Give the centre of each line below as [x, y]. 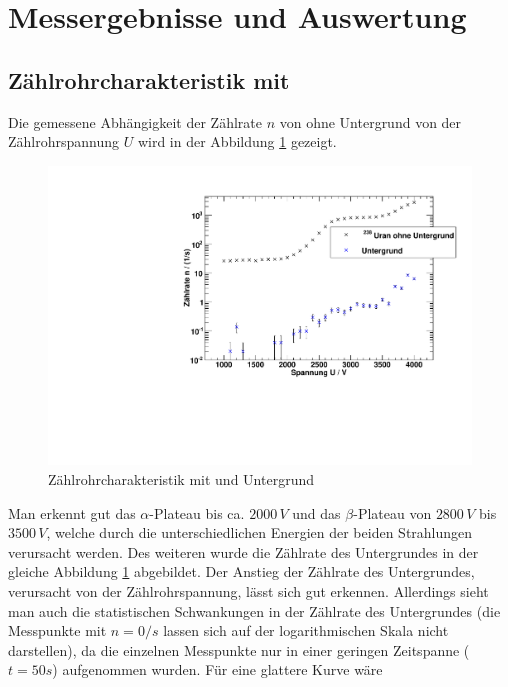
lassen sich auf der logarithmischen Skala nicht [306, 630]
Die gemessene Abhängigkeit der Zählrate [135, 121]
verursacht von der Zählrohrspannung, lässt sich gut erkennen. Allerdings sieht [248, 590]
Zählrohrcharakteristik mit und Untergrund [181, 479]
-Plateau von [392, 512]
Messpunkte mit [57, 630]
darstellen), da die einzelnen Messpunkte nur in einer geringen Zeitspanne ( [239, 649]
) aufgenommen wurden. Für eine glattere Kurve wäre [217, 669]
